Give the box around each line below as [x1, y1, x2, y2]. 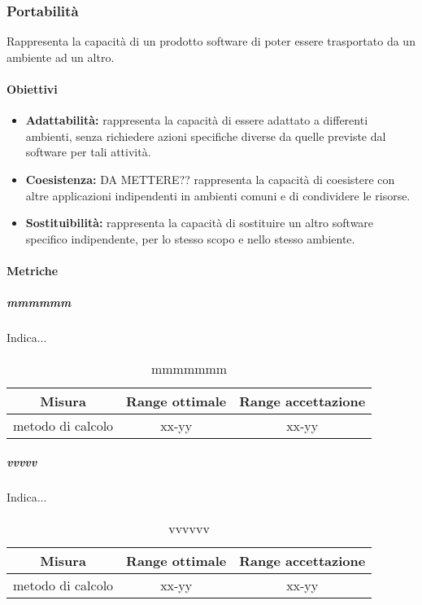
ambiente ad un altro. [7, 48, 115, 65]
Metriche [7, 261, 59, 278]
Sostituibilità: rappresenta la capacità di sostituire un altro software [25, 214, 374, 231]
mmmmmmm [150, 358, 228, 378]
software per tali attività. [25, 143, 151, 160]
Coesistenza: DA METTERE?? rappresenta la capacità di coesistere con [25, 170, 395, 187]
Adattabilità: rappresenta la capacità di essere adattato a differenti [25, 112, 368, 129]
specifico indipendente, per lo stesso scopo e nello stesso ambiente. [25, 230, 355, 247]
